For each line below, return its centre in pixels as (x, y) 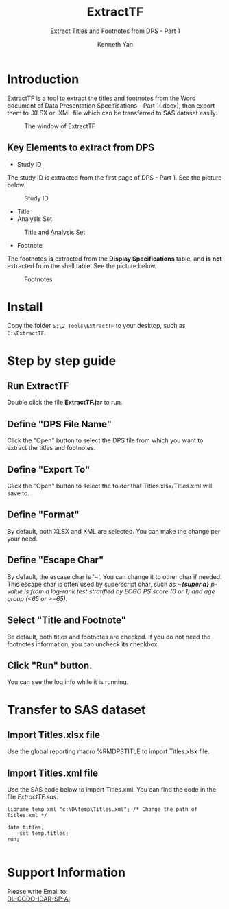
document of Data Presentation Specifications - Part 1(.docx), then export (111, 105)
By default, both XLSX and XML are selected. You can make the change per (114, 531)
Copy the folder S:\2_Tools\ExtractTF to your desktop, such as (96, 326)
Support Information (66, 873)
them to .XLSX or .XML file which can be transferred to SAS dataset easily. (112, 113)
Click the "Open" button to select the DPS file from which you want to (105, 440)
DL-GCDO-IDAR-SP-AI (39, 899)
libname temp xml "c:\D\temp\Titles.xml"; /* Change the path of (102, 810)
